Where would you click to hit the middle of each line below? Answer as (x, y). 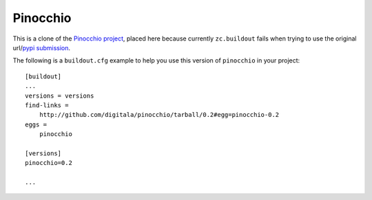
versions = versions (60, 96)
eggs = (36, 124)
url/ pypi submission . (42, 47)
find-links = (47, 105)
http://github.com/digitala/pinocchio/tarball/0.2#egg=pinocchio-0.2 (159, 115)
